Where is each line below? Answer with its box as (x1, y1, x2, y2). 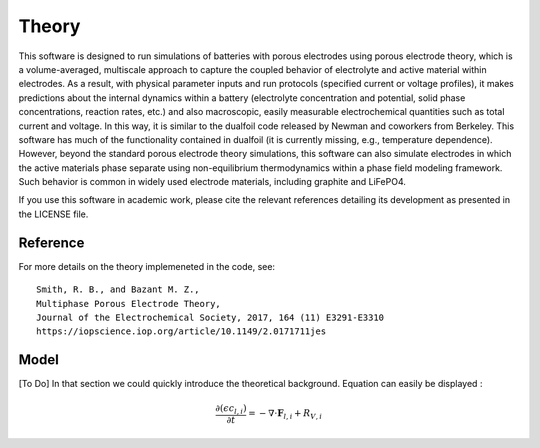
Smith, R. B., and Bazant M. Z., (36, 284, 200, 295)
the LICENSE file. (18, 208, 89, 220)
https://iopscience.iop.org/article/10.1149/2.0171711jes (36, 326, 327, 337)
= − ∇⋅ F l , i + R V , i (248, 408, 323, 422)
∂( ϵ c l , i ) (215, 403, 247, 417)
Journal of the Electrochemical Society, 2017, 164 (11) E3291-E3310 (36, 311, 385, 323)
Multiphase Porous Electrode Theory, (36, 298, 222, 309)
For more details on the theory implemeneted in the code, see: (18, 260, 275, 272)
